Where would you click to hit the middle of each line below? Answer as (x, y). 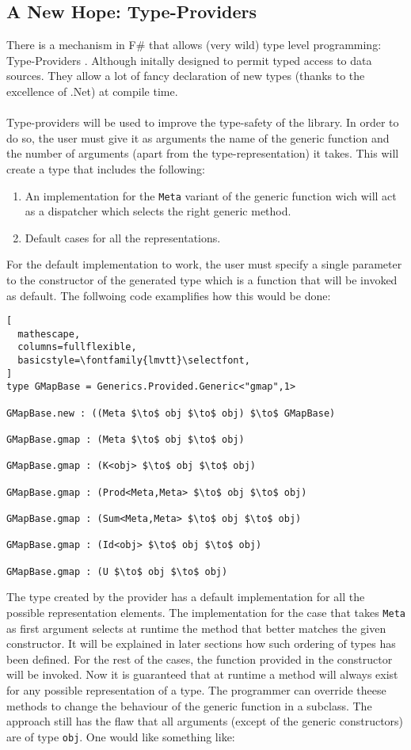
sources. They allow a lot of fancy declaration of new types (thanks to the (186, 76)
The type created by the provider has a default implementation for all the (186, 597)
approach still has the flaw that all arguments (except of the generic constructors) (205, 721)
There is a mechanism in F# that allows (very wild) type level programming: (194, 45)
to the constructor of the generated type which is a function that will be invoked (202, 279)
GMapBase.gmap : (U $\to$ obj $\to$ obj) (117, 571)
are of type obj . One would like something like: (121, 736)
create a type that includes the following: (106, 168)
